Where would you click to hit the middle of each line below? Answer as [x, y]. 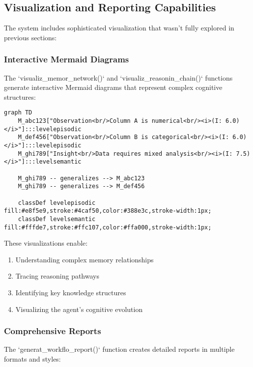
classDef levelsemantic [57, 219]
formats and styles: [32, 359]
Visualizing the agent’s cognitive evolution [79, 309]
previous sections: [30, 37]
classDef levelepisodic [57, 203]
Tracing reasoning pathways [57, 276]
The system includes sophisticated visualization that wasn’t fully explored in [119, 28]
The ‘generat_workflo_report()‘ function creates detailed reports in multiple [119, 349]
